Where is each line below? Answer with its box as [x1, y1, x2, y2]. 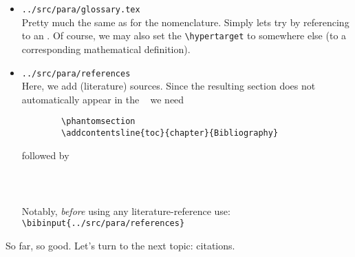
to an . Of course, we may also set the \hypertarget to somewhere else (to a [21, 28, 347, 43]
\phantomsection [61, 116, 136, 127]
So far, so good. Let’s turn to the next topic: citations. [6, 238, 235, 252]
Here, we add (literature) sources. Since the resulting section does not [21, 79, 316, 93]
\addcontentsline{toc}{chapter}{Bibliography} [61, 128, 279, 138]
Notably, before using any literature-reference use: [21, 203, 230, 218]
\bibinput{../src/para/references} [21, 218, 185, 229]
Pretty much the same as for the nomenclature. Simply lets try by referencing [21, 14, 349, 29]
